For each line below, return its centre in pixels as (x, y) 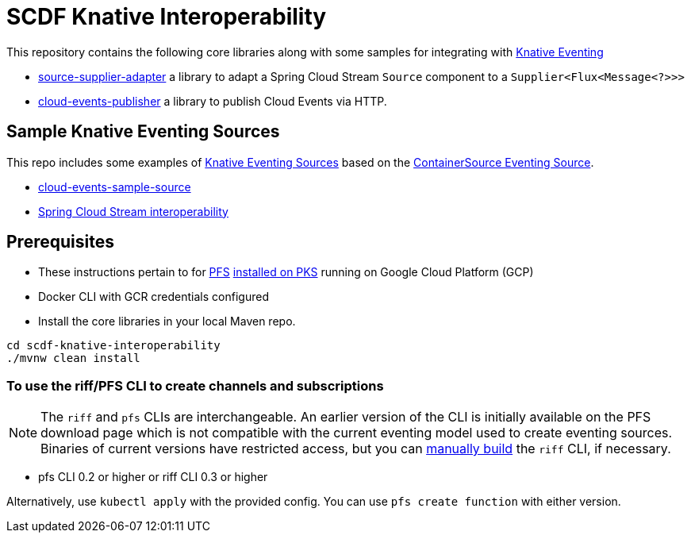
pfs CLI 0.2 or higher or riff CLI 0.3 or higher (153, 477)
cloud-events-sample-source (115, 187)
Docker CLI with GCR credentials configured (154, 297)
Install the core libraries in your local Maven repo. (167, 321)
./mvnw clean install (73, 358)
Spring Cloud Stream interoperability (133, 211)
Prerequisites (60, 242)
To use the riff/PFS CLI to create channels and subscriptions (195, 385)
